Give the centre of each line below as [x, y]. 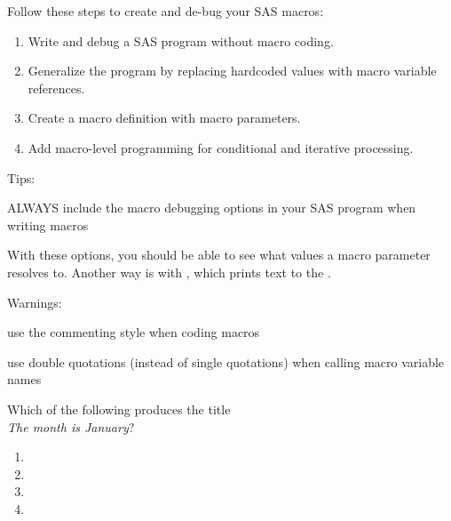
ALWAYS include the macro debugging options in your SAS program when [212, 208]
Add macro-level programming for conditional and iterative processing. [221, 147]
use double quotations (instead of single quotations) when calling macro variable [226, 361]
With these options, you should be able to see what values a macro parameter [219, 255]
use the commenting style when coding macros [134, 332]
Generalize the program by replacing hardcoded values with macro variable [232, 71]
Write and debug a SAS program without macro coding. [181, 40]
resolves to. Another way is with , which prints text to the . [169, 272]
